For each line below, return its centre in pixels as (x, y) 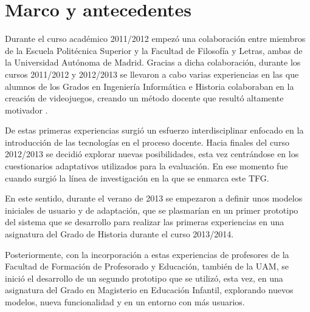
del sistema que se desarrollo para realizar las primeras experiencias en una (145, 222)
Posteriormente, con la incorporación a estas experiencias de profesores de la (147, 254)
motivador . (26, 110)
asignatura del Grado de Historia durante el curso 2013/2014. (119, 234)
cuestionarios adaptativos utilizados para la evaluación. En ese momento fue (146, 166)
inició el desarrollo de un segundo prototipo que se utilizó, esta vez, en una (144, 278)
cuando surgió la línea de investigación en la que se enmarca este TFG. (137, 178)
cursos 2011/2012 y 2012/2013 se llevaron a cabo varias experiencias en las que (152, 74)
